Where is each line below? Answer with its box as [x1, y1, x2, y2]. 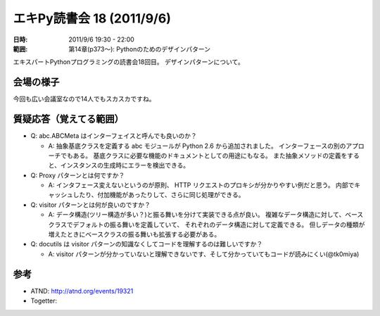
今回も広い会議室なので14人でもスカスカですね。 [13, 95, 156, 103]
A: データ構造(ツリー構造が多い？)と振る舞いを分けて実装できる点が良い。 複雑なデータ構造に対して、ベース [48, 210, 364, 219]
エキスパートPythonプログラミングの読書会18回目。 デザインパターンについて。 [13, 58, 244, 66]
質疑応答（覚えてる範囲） [13, 113, 124, 125]
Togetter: [30, 296, 58, 305]
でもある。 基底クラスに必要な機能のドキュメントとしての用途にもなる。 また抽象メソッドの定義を [60, 151, 348, 160]
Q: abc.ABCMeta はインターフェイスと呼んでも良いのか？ [30, 132, 197, 140]
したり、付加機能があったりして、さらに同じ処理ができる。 [72, 191, 246, 199]
